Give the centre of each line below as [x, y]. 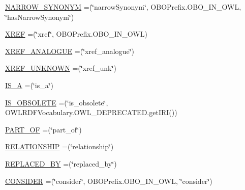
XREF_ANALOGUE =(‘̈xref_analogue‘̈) [70, 51]
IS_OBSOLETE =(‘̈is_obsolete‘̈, [57, 102]
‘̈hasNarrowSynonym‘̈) [40, 17]
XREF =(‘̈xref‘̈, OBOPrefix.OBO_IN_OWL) [76, 34]
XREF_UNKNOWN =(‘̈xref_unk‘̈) [61, 68]
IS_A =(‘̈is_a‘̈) [29, 85]
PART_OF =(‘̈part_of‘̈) [43, 129]
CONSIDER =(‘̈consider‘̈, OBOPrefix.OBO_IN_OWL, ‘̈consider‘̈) [109, 181]
